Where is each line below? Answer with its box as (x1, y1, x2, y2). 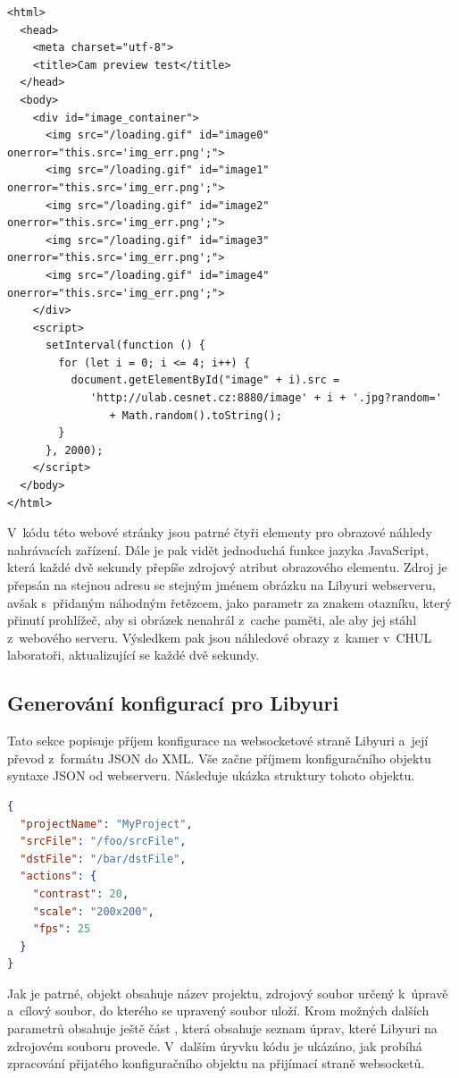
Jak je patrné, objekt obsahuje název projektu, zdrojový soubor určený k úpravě (7, 983, 448, 1002)
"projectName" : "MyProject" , (20, 817, 193, 830)
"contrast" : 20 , (32, 887, 129, 900)
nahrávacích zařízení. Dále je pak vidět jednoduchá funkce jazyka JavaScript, (7, 540, 429, 559)
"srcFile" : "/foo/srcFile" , (20, 835, 187, 848)
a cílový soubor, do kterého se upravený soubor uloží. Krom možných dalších (7, 1001, 430, 1020)
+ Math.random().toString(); (109, 408, 282, 422)
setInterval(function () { (45, 339, 205, 352)
